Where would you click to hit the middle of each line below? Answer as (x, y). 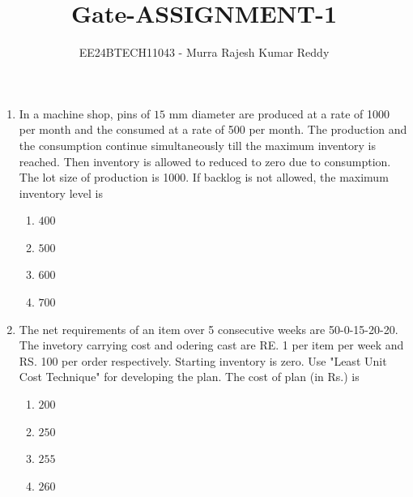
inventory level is (61, 193)
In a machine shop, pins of (85, 113)
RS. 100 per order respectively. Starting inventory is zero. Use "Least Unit (203, 360)
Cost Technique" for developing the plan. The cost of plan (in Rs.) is (189, 377)
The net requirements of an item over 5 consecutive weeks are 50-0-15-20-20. (209, 329)
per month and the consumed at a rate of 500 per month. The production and (213, 129)
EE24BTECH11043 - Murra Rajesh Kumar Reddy (204, 52)
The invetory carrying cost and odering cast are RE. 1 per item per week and (211, 345)
